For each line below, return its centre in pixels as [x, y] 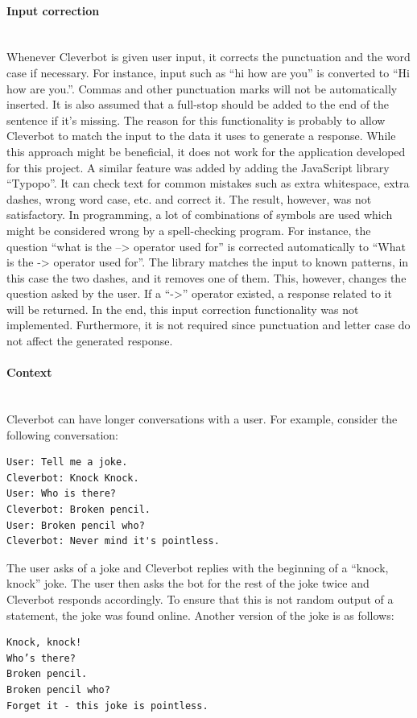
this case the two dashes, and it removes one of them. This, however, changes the [206, 277]
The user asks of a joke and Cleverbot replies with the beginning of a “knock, [198, 567]
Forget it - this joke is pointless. [107, 706]
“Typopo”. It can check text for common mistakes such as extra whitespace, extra [208, 183]
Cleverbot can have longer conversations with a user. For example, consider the [202, 419]
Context [29, 372]
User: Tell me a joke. [67, 462]
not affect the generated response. [90, 341]
